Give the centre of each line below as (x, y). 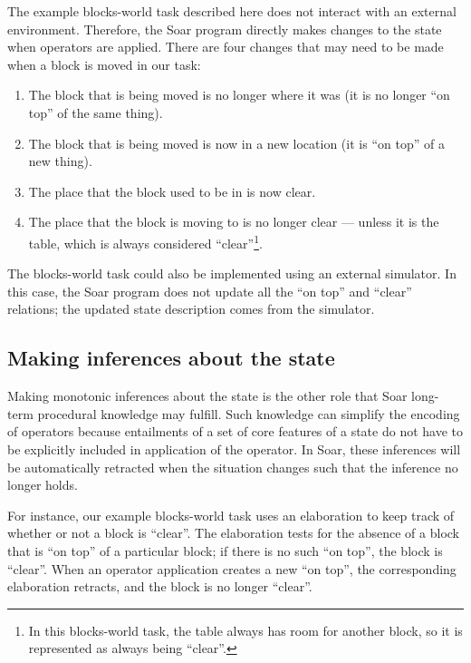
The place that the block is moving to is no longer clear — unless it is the (234, 222)
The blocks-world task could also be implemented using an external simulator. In (232, 273)
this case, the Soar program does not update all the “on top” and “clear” (210, 291)
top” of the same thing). (96, 112)
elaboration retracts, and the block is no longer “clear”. (160, 586)
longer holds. (43, 485)
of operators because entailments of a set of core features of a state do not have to (235, 431)
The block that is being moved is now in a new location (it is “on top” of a (236, 143)
